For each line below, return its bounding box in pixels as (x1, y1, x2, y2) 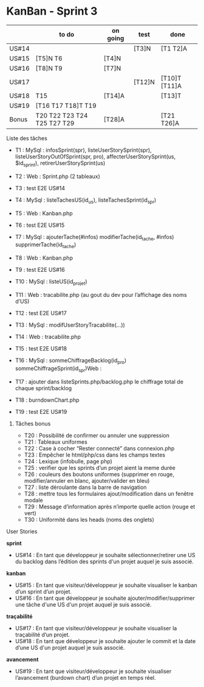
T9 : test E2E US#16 (15, 266, 65, 274)
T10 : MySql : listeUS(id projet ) (15, 278, 87, 287)
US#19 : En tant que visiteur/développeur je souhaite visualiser (15, 667, 172, 675)
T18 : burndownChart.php (15, 396, 80, 404)
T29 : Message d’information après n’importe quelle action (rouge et (24, 503, 195, 510)
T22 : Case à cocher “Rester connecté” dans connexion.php (24, 444, 175, 452)
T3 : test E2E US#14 (15, 184, 66, 191)
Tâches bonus (15, 419, 51, 427)
